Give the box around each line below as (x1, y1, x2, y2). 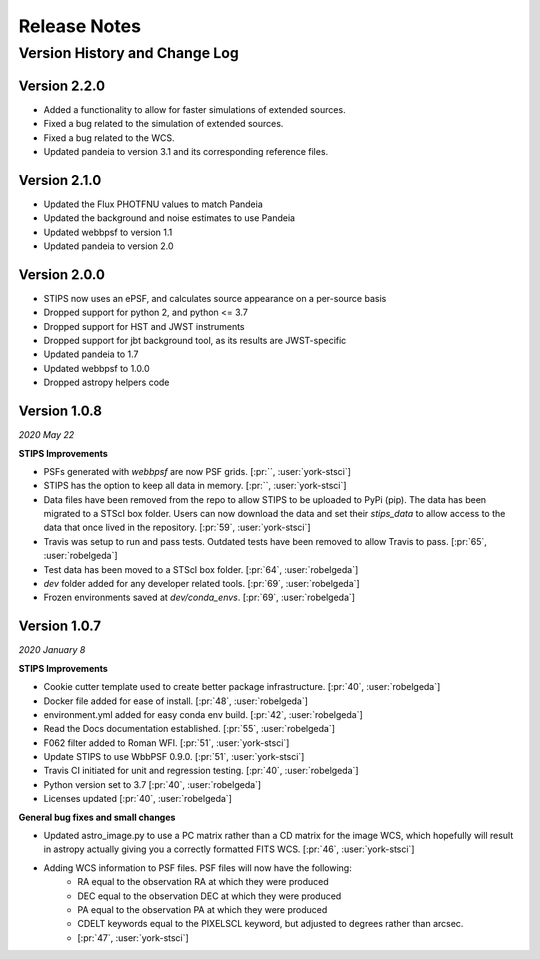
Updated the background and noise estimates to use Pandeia (43, 212, 295, 224)
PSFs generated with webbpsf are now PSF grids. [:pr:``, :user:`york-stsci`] (43, 465, 352, 477)
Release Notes (18, 15, 142, 37)
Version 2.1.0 (18, 171, 102, 189)
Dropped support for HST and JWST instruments (43, 320, 245, 332)
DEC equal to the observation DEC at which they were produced (77, 890, 342, 902)
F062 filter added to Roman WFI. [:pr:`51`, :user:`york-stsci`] (43, 736, 290, 749)
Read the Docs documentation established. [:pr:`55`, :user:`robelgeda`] (43, 723, 335, 735)
